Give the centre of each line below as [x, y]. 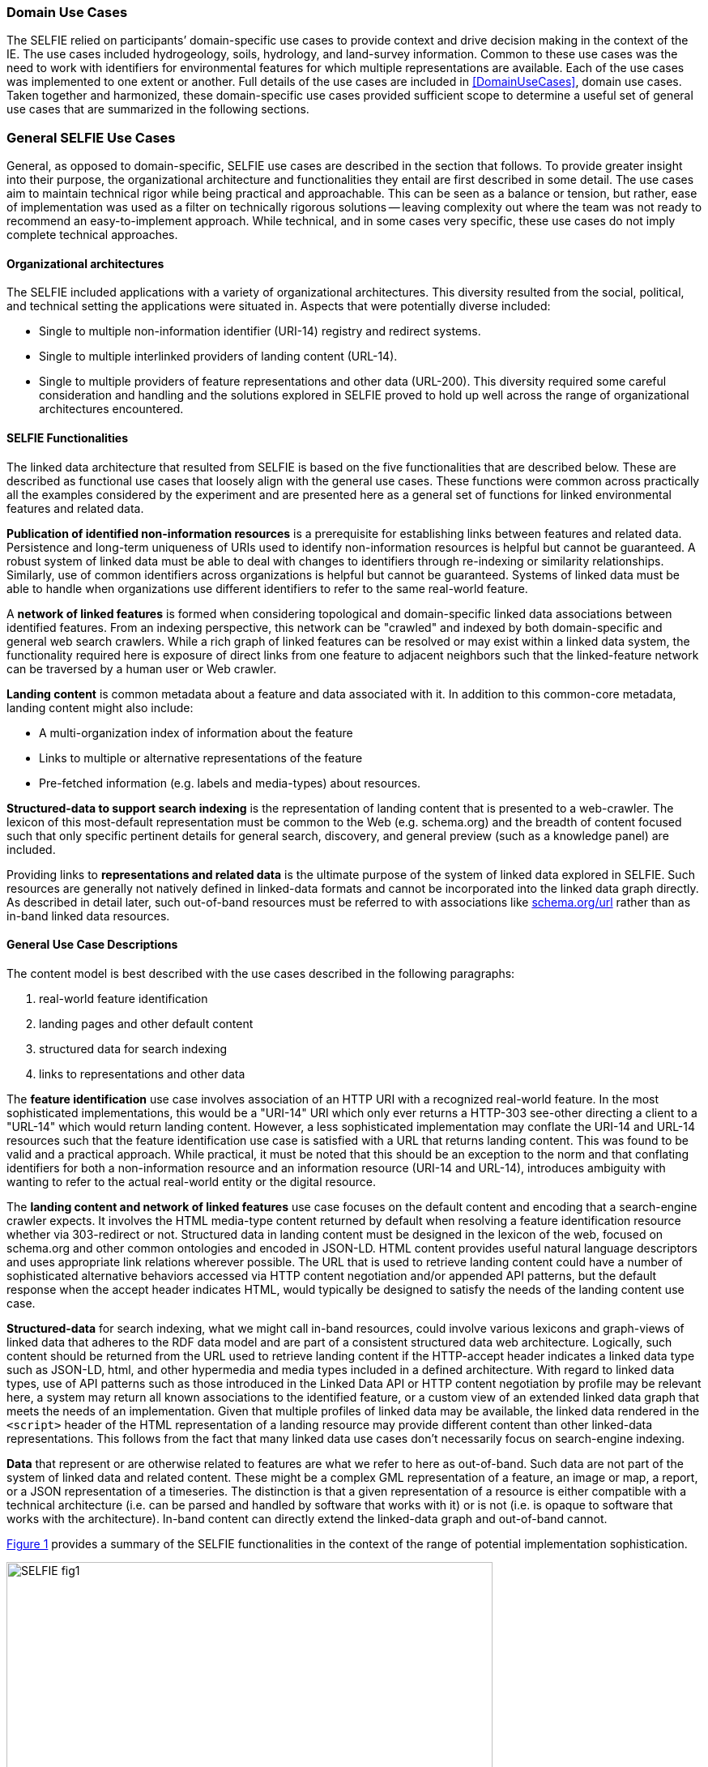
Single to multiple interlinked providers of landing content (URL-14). [218, 356]
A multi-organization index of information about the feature [196, 732]
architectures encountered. [111, 409]
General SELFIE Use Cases [91, 137]
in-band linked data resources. [88, 916]
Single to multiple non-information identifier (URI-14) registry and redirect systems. [260, 331]
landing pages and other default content [146, 1023]
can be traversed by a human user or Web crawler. [142, 668]
